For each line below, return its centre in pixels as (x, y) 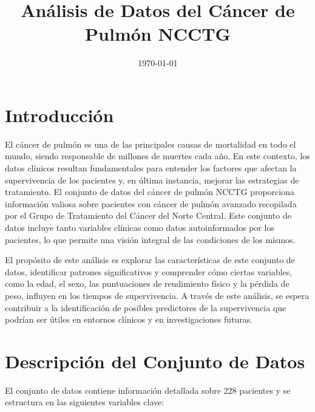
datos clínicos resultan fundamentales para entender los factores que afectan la (151, 168)
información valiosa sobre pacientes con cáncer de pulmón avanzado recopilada (151, 203)
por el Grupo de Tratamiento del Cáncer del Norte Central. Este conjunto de (148, 215)
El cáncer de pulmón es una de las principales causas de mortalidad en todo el (151, 144)
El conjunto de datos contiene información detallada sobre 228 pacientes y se (148, 390)
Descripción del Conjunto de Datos (155, 361)
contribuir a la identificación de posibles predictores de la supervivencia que (146, 307)
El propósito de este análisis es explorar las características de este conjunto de (150, 260)
